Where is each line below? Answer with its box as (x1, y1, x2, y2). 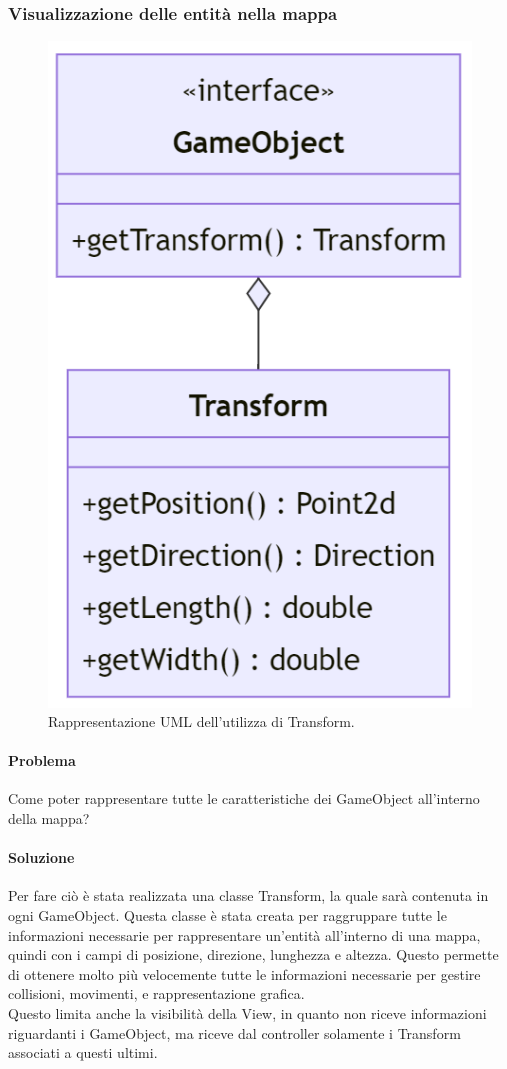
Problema (8, 750, 76, 771)
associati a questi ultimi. (8, 1042, 158, 1063)
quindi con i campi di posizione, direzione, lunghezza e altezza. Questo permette (8, 944, 499, 965)
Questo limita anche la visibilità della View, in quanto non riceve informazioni (8, 1003, 487, 1024)
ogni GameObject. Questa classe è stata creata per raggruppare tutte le (8, 905, 447, 926)
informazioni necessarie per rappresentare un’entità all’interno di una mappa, (8, 924, 481, 945)
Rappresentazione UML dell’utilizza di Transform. (48, 711, 355, 732)
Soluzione (8, 847, 75, 868)
